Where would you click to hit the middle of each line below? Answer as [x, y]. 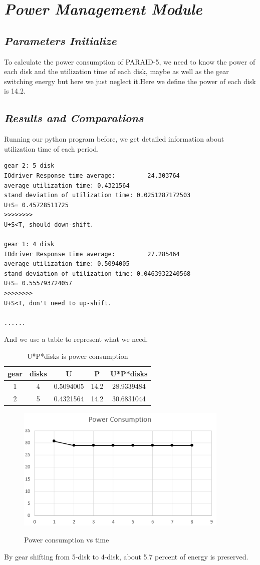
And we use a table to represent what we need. [76, 339]
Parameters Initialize [60, 40]
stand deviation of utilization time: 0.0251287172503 [97, 195]
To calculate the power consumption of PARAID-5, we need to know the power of [130, 61]
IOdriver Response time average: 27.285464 [92, 254]
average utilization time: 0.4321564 [67, 185]
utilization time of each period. [52, 148]
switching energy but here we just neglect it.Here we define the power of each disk [130, 81]
